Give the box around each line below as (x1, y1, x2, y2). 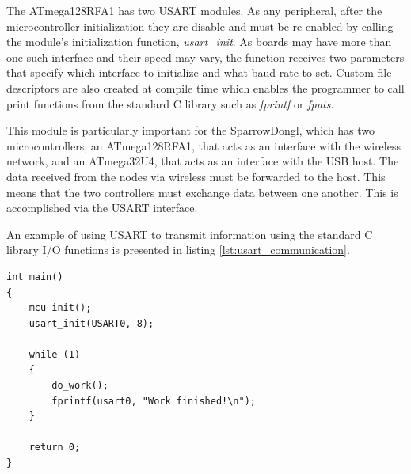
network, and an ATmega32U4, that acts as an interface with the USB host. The (6, 153, 399, 169)
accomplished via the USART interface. (6, 199, 198, 216)
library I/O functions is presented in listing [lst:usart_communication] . (6, 241, 350, 258)
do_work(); (51, 380, 108, 392)
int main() (6, 271, 63, 283)
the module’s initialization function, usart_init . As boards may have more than (6, 33, 392, 50)
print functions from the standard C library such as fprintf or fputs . (6, 95, 334, 112)
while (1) (29, 348, 81, 360)
